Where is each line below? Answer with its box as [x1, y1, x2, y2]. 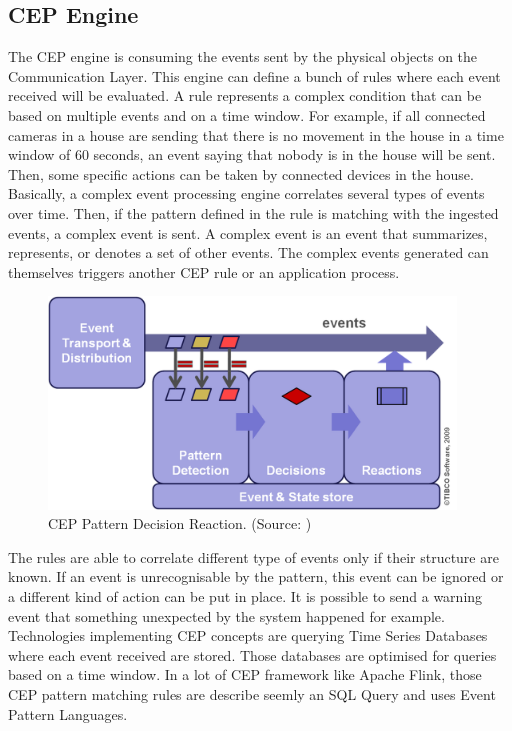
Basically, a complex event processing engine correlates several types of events [8, 183, 485, 204]
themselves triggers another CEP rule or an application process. [8, 261, 400, 282]
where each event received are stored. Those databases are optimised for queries [8, 644, 497, 665]
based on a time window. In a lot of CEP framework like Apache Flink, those [8, 664, 482, 685]
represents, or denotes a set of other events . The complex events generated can [8, 242, 489, 263]
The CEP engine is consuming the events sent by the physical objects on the [8, 46, 478, 67]
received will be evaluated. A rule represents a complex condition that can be [8, 85, 482, 106]
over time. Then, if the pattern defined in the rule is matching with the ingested [8, 202, 499, 223]
